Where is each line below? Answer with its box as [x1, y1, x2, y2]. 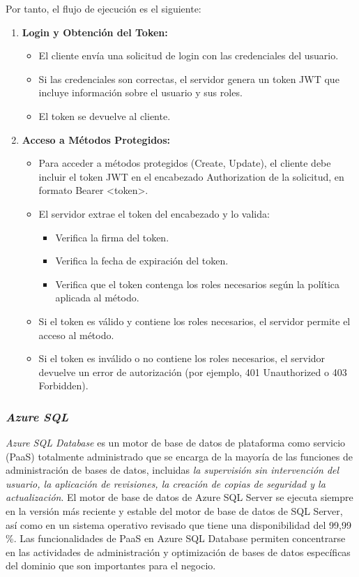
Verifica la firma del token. [55, 230, 169, 244]
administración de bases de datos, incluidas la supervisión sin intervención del [6, 463, 339, 477]
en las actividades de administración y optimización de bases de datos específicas [6, 544, 351, 559]
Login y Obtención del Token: [22, 24, 168, 39]
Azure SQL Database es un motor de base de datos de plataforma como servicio [6, 435, 346, 450]
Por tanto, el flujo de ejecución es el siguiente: [6, 1, 201, 15]
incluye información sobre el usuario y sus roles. [38, 85, 243, 100]
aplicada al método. [55, 290, 139, 305]
